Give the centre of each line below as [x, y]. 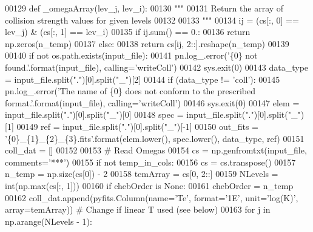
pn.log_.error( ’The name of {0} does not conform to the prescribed [130, 91]
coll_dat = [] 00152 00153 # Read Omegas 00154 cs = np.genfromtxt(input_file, [156, 150]
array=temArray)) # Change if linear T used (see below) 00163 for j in [138, 209]
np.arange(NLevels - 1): [49, 221]
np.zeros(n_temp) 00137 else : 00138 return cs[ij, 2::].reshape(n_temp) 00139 [147, 43]
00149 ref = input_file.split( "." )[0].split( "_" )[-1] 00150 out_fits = [137, 126]
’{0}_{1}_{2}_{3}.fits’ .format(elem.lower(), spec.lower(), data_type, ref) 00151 [155, 138]
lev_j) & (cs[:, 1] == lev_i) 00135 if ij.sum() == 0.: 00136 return [128, 32]
